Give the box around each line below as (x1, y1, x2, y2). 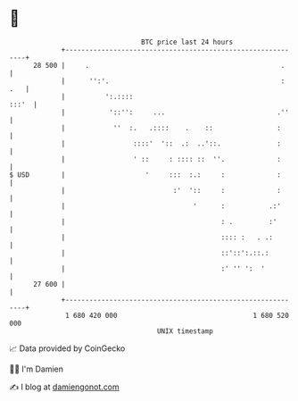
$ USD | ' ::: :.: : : (9, 170, 281, 180)
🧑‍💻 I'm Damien (9, 363, 64, 374)
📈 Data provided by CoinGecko (9, 343, 126, 354)
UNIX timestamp (156, 326, 214, 336)
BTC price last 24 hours (141, 38, 234, 46)
